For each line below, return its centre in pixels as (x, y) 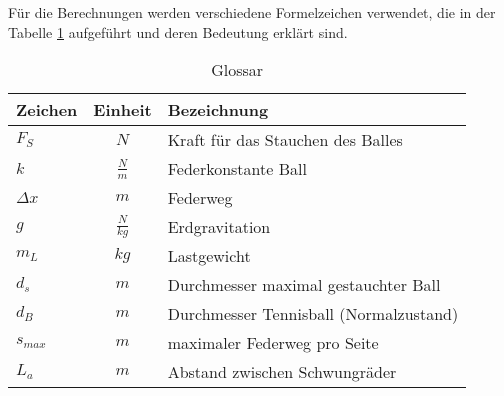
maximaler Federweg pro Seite (273, 343)
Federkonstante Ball (237, 169)
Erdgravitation (219, 227)
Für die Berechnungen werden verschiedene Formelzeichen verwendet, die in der (252, 12)
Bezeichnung (218, 110)
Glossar (237, 70)
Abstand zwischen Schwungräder (282, 372)
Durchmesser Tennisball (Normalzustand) (313, 314)
